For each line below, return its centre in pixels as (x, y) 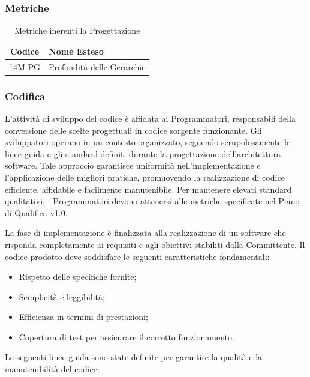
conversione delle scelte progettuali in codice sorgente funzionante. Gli (133, 130)
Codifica (25, 96)
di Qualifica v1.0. (36, 212)
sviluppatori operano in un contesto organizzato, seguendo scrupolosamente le (148, 142)
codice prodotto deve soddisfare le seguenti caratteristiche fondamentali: (137, 256)
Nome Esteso (76, 51)
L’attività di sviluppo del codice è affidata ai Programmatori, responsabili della (150, 118)
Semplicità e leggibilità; (62, 296)
